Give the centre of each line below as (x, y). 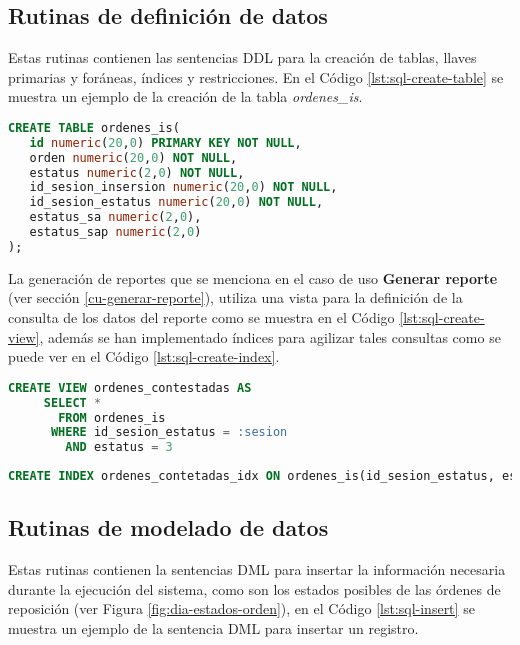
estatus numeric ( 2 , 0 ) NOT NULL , (137, 172)
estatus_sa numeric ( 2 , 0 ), (115, 217)
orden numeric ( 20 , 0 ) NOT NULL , (133, 157)
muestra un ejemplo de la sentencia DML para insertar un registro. (213, 628)
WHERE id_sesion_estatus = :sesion (169, 432)
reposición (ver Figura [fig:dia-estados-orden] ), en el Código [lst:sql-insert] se (241, 608)
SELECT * (72, 402)
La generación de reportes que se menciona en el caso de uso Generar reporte (253, 277)
